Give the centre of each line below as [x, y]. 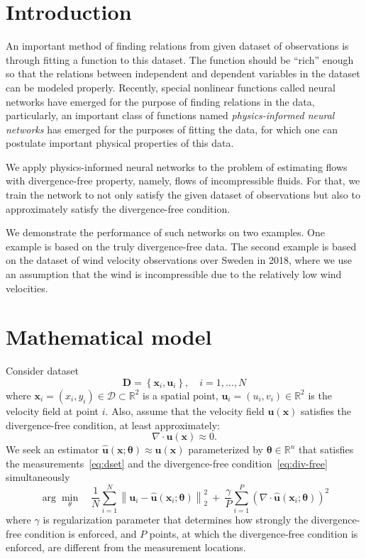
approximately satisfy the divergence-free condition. [118, 208]
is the [320, 395]
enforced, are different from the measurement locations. [126, 547]
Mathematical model [109, 337]
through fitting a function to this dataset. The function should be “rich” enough [180, 59]
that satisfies [326, 449]
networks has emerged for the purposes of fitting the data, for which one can [172, 129]
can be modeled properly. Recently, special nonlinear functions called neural [171, 87]
